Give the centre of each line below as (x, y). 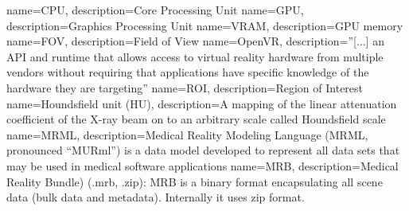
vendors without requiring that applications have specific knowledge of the (188, 72)
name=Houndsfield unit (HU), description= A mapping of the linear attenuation (202, 103)
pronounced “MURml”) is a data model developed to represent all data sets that (203, 150)
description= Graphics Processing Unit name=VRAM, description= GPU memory (205, 25)
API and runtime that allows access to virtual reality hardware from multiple (195, 56)
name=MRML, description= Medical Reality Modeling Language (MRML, (187, 134)
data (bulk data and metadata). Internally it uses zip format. (156, 197)
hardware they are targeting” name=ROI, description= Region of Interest (185, 87)
